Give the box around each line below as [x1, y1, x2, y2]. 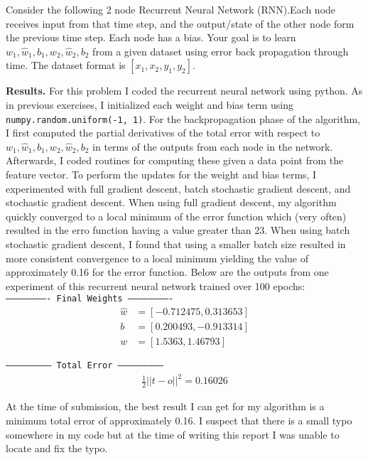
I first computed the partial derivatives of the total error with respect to [6, 125, 320, 140]
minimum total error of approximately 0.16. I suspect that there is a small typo [6, 412, 352, 427]
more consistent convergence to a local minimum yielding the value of [6, 250, 309, 265]
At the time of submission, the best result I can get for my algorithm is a [6, 399, 325, 414]
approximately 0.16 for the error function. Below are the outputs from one [6, 264, 329, 279]
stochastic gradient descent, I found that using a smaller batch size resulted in [6, 236, 346, 251]
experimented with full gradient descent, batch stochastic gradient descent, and [6, 181, 351, 196]
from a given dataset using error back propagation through [92, 43, 349, 58]
